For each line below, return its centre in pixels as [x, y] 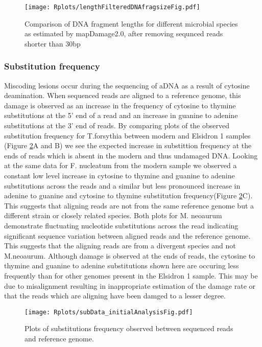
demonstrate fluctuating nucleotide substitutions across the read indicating [121, 225]
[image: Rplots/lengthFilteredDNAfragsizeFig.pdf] [112, 7]
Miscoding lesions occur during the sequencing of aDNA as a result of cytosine [127, 85]
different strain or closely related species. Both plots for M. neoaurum [113, 215]
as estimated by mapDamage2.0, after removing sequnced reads [124, 33]
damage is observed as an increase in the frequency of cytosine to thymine [120, 105]
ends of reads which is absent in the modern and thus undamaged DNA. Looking [131, 155]
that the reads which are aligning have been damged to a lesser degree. [115, 296]
